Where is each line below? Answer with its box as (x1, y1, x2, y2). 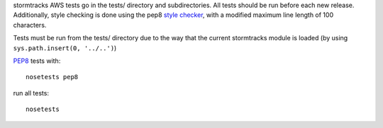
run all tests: (13, 88, 50, 97)
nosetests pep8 (26, 73, 79, 81)
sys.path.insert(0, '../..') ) (13, 43, 117, 52)
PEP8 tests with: (13, 57, 61, 65)
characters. (13, 21, 47, 29)
